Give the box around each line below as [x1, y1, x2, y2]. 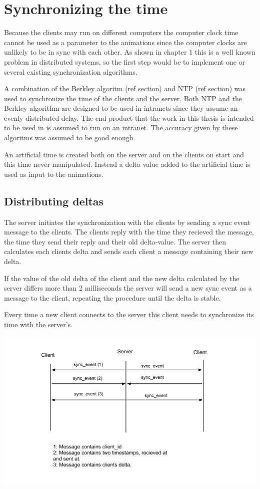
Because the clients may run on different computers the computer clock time [4, 27, 238, 38]
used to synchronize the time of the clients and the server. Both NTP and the [4, 93, 242, 103]
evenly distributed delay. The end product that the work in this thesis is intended [4, 112, 254, 123]
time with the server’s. [4, 319, 73, 329]
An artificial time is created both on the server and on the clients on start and [4, 149, 244, 159]
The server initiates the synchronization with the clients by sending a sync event [4, 216, 250, 227]
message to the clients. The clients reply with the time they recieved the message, [4, 226, 254, 237]
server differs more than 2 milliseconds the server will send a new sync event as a [4, 283, 252, 293]
